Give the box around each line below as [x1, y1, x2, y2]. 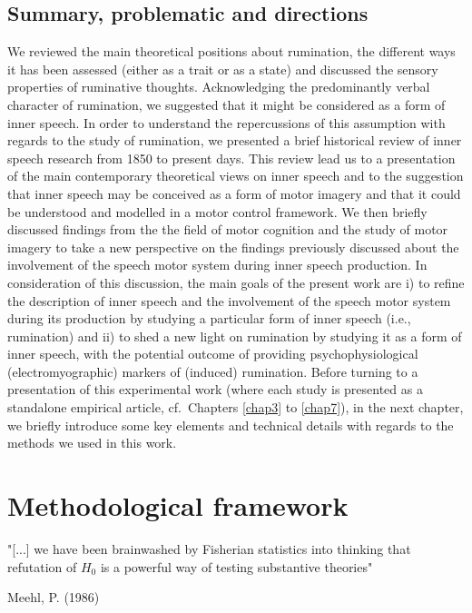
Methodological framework [7, 487, 349, 524]
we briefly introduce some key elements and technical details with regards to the [7, 415, 454, 434]
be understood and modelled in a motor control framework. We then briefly [7, 202, 428, 221]
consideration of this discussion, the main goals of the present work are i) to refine [7, 272, 465, 292]
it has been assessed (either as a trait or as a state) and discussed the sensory [7, 59, 438, 78]
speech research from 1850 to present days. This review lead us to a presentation [7, 148, 456, 167]
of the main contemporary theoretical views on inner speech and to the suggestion [7, 166, 464, 185]
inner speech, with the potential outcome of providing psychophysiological [7, 344, 418, 363]
